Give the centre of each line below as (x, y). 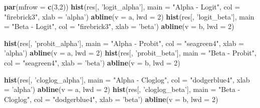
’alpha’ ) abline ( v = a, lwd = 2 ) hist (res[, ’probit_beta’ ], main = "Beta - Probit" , (130, 53)
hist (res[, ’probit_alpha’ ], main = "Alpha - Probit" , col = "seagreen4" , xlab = (124, 43)
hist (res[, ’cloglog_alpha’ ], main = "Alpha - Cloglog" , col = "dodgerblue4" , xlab (127, 79)
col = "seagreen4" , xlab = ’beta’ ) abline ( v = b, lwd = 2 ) (92, 62)
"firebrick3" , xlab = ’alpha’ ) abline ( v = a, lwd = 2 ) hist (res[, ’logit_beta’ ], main (129, 16)
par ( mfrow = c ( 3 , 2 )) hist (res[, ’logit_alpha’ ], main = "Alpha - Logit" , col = (122, 6)
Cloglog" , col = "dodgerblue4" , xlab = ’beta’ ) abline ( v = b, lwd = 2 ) (111, 99)
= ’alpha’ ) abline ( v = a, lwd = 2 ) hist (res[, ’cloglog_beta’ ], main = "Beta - (122, 89)
